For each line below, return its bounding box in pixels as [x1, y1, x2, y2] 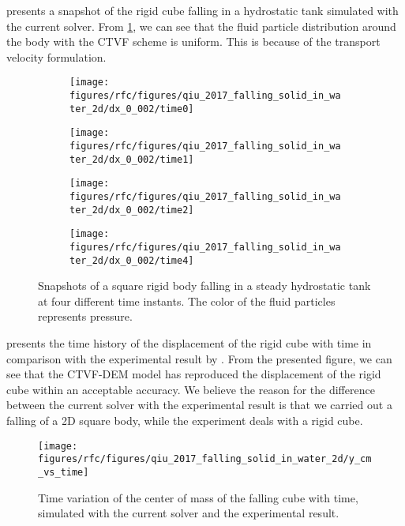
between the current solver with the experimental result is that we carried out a [6, 396, 392, 413]
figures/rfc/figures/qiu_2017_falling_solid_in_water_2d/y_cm [38, 453, 372, 465]
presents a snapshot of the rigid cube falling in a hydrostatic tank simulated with [6, 2, 399, 18]
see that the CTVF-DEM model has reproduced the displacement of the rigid [6, 366, 381, 382]
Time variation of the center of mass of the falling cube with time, [38, 489, 358, 505]
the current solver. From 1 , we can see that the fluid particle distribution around [6, 17, 396, 34]
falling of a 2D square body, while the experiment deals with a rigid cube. [6, 412, 363, 428]
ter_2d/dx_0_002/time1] [69, 153, 194, 165]
